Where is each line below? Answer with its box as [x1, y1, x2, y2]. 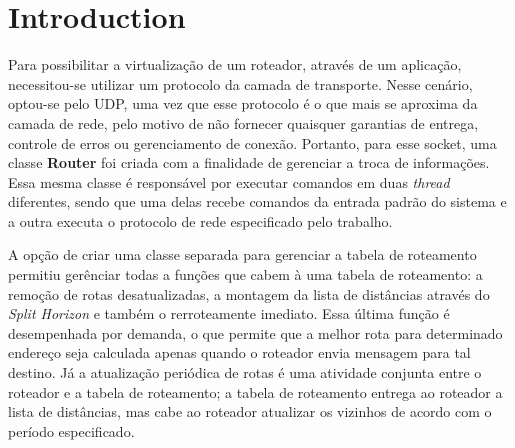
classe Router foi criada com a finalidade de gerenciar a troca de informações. [8, 152, 490, 173]
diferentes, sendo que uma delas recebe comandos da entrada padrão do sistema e [8, 191, 507, 212]
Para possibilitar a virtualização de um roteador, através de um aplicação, [8, 54, 462, 75]
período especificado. [8, 420, 135, 441]
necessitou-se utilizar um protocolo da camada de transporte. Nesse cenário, [8, 73, 473, 94]
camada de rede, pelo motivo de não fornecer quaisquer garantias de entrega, [8, 112, 479, 133]
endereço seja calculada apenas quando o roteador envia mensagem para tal [8, 342, 471, 363]
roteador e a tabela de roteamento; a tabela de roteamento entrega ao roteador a [8, 381, 503, 402]
